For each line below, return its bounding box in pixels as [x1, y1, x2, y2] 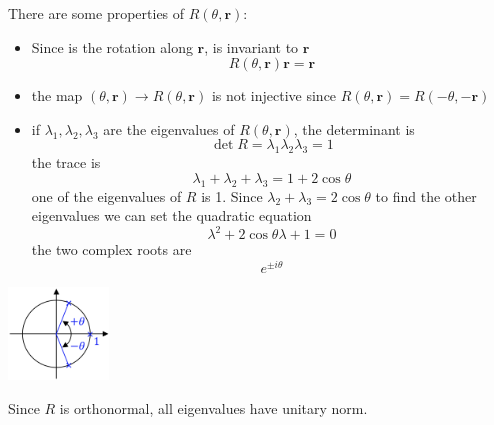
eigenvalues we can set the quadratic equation [31, 205, 312, 226]
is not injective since [211, 85, 337, 106]
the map [31, 85, 83, 106]
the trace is [31, 152, 101, 173]
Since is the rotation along [31, 36, 193, 57]
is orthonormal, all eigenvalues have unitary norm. [59, 398, 368, 419]
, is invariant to [204, 36, 299, 57]
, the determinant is [293, 118, 415, 139]
